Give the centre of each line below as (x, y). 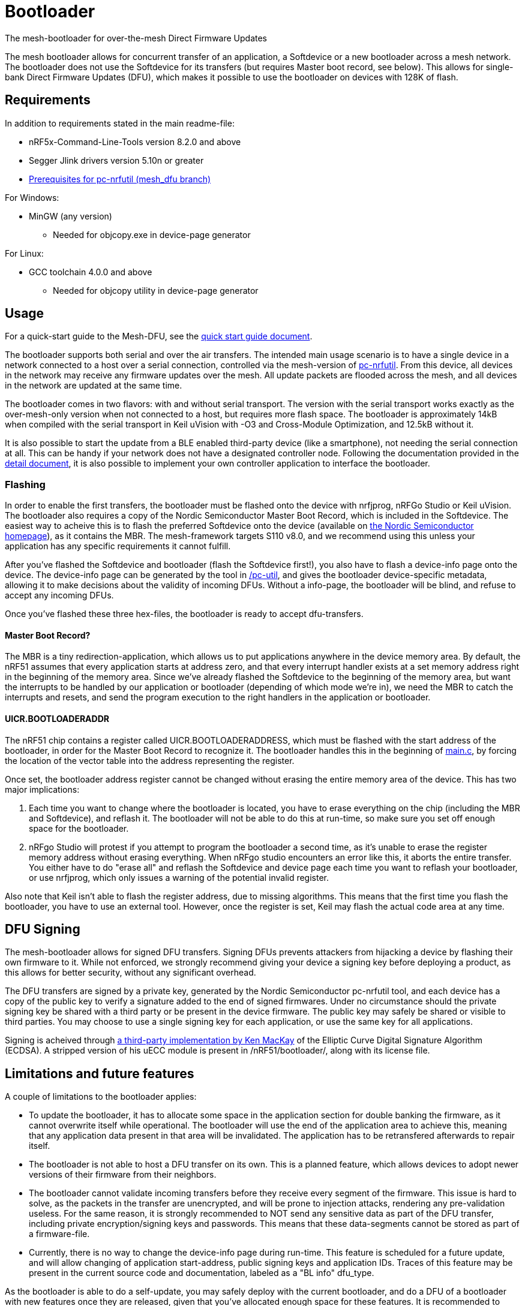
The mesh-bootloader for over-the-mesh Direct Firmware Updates (136, 38)
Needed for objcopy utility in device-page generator (156, 290)
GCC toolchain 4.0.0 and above (91, 272)
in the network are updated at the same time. (94, 386)
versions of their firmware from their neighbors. (123, 1175)
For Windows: (32, 197)
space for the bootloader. (79, 828)
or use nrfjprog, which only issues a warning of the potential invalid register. (179, 877)
